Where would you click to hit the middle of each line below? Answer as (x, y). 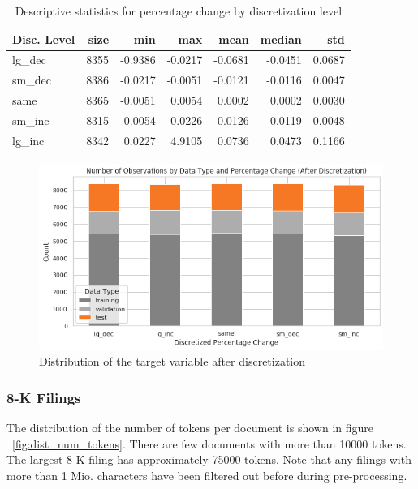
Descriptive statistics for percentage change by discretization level (179, 11)
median (281, 39)
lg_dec (29, 60)
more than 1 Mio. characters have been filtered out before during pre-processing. (207, 475)
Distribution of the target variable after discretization (172, 361)
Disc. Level (44, 39)
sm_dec (32, 80)
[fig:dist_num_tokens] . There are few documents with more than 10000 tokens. (209, 443)
